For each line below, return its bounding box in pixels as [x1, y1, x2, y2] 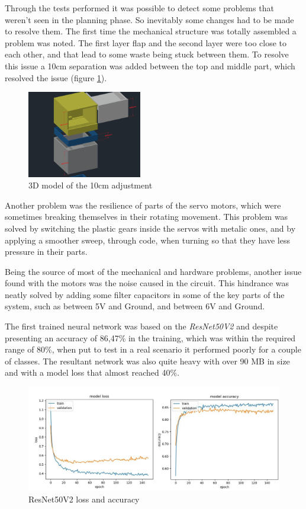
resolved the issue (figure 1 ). [5, 71, 107, 84]
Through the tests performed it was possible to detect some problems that [5, 2, 274, 14]
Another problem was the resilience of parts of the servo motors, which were [5, 199, 281, 211]
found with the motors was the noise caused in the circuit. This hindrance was [5, 277, 289, 289]
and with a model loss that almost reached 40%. [5, 366, 180, 379]
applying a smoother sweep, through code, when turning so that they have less [5, 233, 290, 246]
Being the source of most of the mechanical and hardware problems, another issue [5, 265, 302, 277]
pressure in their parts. [5, 245, 88, 258]
